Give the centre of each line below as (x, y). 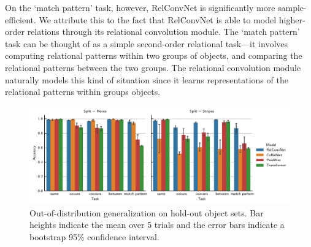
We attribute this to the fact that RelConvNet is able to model (158, 19)
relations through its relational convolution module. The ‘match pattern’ (163, 32)
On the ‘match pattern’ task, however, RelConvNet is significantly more (140, 7)
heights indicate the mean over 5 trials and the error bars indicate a (157, 225)
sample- (292, 7)
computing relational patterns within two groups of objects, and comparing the (154, 55)
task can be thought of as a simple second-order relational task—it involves (147, 43)
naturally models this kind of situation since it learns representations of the (147, 79)
